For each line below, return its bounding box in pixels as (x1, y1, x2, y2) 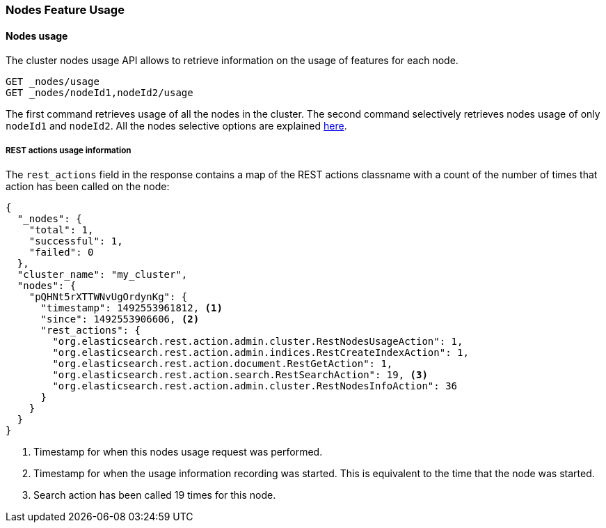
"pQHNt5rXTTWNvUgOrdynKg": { (29, 291, 188, 302)
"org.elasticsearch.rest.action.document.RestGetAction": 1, (52, 358, 393, 369)
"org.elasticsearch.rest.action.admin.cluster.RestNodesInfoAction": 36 (52, 380, 458, 391)
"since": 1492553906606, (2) (40, 313, 200, 325)
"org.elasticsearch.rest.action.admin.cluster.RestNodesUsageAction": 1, (52, 336, 463, 347)
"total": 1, (29, 224, 94, 235)
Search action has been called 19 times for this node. (33, 489, 276, 501)
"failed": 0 (29, 247, 94, 258)
